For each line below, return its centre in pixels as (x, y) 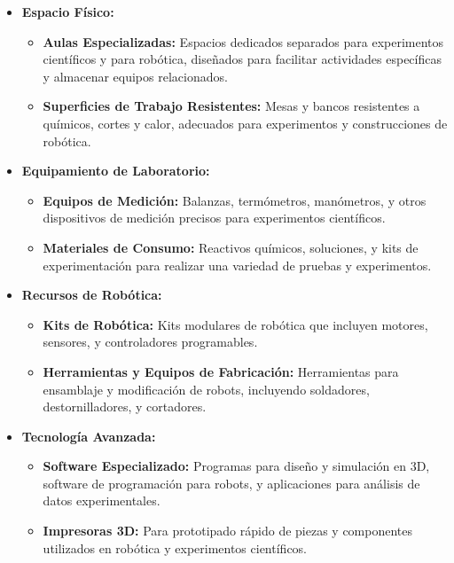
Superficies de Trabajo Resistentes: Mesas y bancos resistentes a (231, 106)
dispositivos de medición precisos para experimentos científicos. (214, 218)
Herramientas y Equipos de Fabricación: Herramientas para (221, 371)
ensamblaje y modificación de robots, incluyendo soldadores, (206, 389)
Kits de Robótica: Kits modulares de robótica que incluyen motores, (235, 324)
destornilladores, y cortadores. (125, 407)
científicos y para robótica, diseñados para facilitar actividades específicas (242, 59)
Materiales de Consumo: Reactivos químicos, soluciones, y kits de (231, 247)
